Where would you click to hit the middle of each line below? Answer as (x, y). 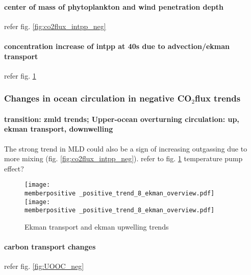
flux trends (218, 98)
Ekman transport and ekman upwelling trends (97, 227)
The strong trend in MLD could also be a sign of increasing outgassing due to (126, 148)
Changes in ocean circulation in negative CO (98, 98)
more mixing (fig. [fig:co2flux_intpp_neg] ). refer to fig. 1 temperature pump (123, 158)
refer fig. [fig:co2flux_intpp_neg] (55, 26)
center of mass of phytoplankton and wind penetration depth (114, 6)
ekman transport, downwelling (59, 129)
